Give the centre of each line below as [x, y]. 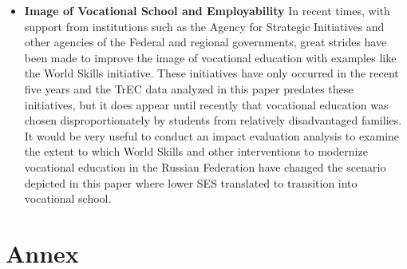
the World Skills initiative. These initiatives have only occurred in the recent [211, 73]
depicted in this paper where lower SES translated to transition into [191, 182]
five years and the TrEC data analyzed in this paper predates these [189, 88]
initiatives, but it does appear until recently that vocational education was [206, 104]
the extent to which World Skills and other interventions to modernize [196, 151]
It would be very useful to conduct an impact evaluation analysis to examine [212, 135]
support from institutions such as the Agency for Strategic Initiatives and [204, 26]
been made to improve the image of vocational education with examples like [210, 57]
